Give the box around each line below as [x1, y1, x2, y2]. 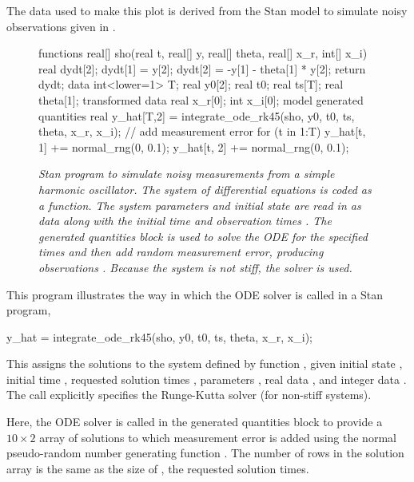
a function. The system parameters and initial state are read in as [38, 196, 361, 213]
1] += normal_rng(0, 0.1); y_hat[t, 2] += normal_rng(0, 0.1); [38, 138, 349, 155]
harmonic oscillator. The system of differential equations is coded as [38, 180, 372, 197]
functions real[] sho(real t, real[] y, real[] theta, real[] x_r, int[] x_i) [38, 45, 368, 61]
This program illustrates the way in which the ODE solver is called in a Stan [6, 286, 384, 302]
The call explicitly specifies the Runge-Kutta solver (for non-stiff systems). [6, 386, 372, 403]
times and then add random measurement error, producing [38, 243, 324, 260]
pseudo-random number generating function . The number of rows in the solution [6, 444, 404, 461]
